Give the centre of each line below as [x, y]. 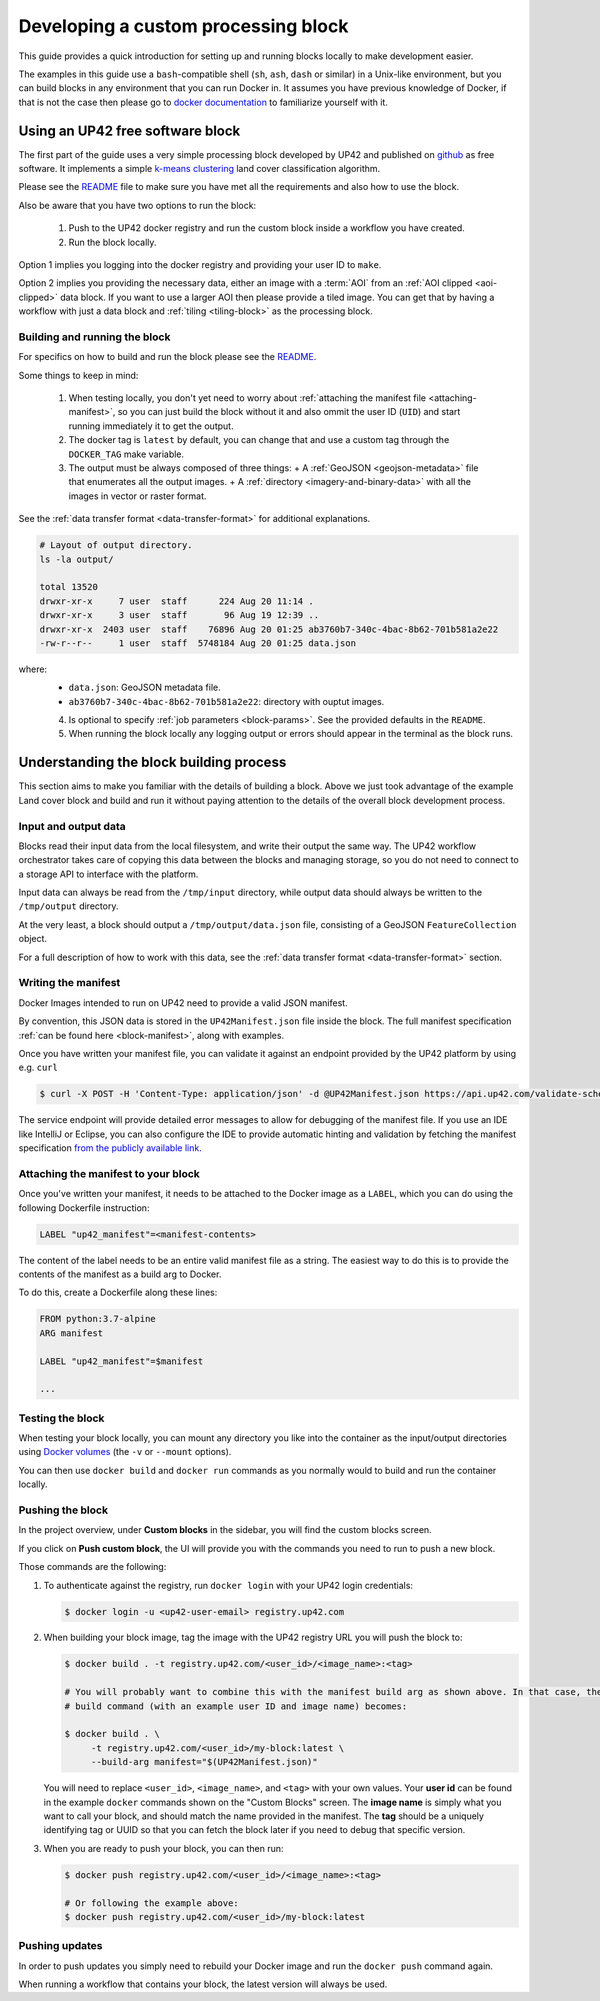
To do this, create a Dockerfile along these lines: [118, 1292]
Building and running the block [94, 337]
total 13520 [69, 587]
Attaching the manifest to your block [109, 1173]
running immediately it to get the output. [151, 426]
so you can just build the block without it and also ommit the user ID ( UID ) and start [289, 412]
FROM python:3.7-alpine [98, 1319]
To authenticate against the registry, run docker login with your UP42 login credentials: [228, 1585]
